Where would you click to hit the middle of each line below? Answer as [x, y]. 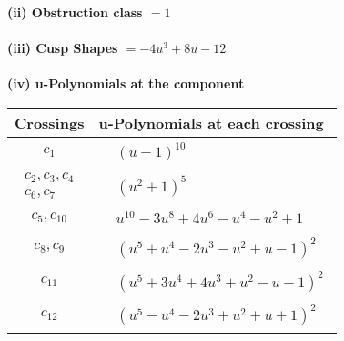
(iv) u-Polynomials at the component [126, 83]
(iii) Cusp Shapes [63, 48]
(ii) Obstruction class [75, 12]
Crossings [50, 122]
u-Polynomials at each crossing [211, 122]
